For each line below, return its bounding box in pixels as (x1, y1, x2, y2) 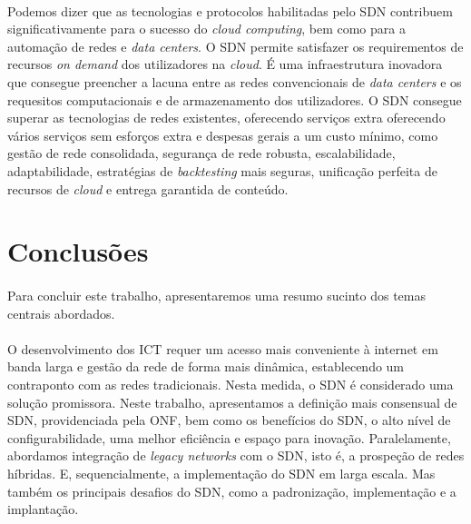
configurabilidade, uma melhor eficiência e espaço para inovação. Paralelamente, (7, 428, 451, 447)
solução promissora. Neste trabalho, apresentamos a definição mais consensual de (7, 392, 457, 411)
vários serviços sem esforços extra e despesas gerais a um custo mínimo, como (7, 125, 438, 144)
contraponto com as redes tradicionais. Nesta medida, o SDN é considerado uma (7, 375, 454, 394)
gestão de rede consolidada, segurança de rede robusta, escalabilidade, (7, 143, 396, 163)
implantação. (7, 499, 79, 519)
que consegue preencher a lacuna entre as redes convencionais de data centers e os (7, 72, 462, 91)
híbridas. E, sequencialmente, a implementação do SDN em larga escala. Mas (7, 464, 436, 483)
